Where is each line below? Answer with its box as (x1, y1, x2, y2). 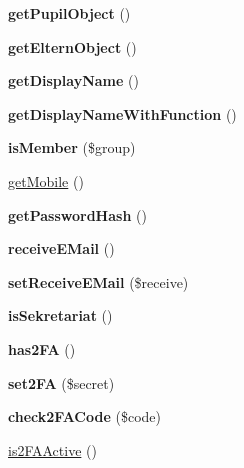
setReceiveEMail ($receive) (8, 271, 189, 292)
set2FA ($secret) (8, 372, 115, 393)
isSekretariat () (8, 305, 113, 326)
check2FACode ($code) (8, 406, 161, 427)
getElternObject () (8, 36, 137, 57)
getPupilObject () (8, 3, 131, 23)
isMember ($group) (8, 137, 136, 158)
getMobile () (8, 170, 84, 191)
